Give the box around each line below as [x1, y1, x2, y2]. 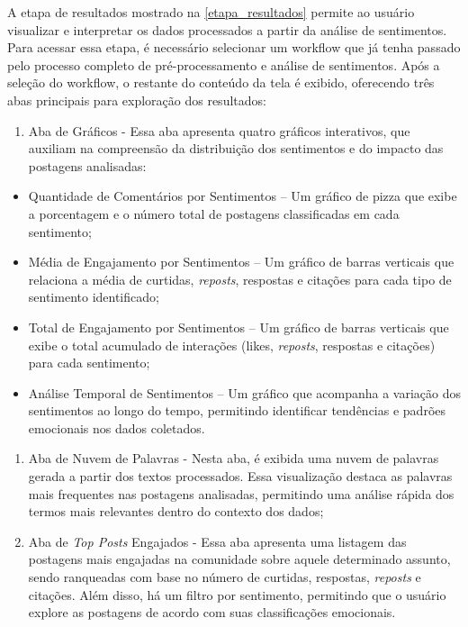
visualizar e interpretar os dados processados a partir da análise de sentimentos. [7, 20, 447, 39]
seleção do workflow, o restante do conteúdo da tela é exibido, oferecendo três [7, 73, 435, 92]
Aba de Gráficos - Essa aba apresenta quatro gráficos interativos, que [28, 121, 410, 140]
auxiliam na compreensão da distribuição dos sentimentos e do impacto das [28, 139, 444, 158]
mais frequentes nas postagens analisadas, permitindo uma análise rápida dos [28, 484, 454, 503]
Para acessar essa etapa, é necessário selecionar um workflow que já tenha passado [7, 38, 461, 57]
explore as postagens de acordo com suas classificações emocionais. [28, 603, 396, 622]
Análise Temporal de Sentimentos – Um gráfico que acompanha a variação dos [28, 383, 461, 402]
